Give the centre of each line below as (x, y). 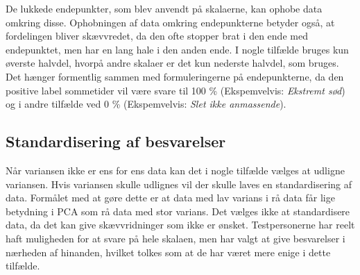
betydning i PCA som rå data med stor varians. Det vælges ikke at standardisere (178, 211)
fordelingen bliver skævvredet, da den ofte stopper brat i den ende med (157, 36)
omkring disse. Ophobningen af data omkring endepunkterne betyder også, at (170, 22)
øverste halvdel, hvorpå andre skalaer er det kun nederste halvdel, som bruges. (172, 63)
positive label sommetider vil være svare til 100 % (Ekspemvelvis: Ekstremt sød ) (175, 90)
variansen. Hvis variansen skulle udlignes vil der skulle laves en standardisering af (179, 184)
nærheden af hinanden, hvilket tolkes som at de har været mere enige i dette (168, 252)
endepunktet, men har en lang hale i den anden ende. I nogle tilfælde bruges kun (177, 49)
